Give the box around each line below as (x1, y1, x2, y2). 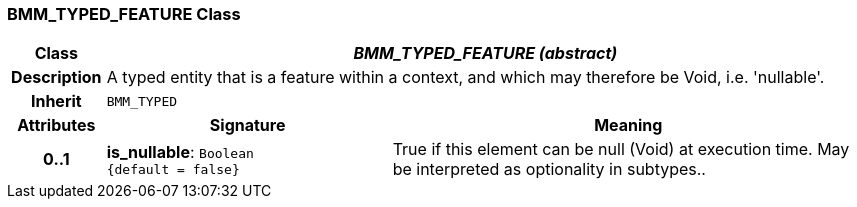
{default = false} (106, 161, 240, 177)
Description (11, 67, 102, 88)
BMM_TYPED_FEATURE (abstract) (353, 43, 618, 64)
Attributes (17, 115, 96, 136)
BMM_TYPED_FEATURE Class (7, 4, 241, 24)
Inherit (30, 91, 82, 112)
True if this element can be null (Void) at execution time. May (392, 139, 850, 160)
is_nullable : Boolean (106, 141, 254, 162)
